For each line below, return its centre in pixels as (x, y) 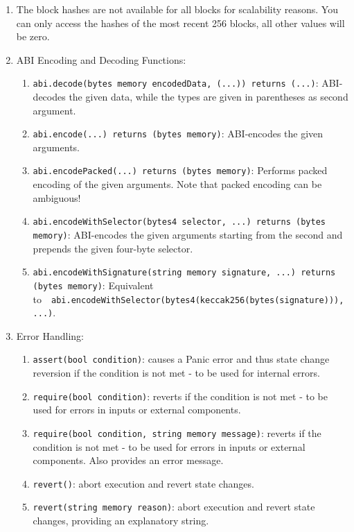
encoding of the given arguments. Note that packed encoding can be (177, 184)
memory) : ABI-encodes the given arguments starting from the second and (188, 234)
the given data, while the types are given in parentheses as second (209, 97)
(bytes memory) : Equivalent (93, 285)
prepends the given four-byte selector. (113, 248)
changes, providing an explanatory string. (121, 521)
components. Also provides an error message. (128, 460)
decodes (49, 97)
